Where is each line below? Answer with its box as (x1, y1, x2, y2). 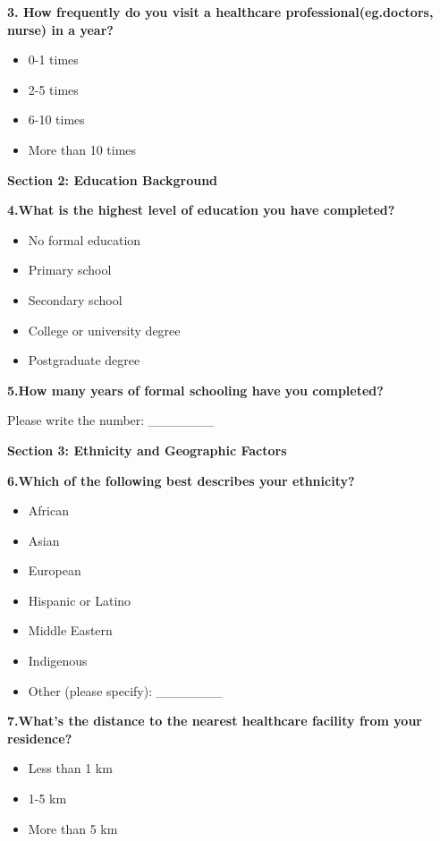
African (28, 501, 69, 520)
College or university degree (28, 320, 181, 339)
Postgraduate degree (28, 351, 140, 370)
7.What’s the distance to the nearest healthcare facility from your (7, 711, 422, 730)
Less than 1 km (28, 759, 113, 777)
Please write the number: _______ (7, 411, 215, 429)
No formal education (28, 230, 141, 249)
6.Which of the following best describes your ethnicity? (7, 471, 355, 489)
